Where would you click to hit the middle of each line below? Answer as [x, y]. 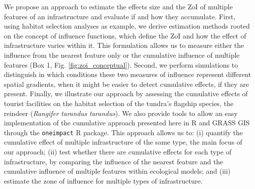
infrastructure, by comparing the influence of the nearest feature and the [113, 161]
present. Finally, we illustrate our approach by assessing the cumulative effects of [126, 94]
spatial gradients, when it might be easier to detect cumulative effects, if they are [127, 84]
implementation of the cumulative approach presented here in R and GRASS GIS [127, 123]
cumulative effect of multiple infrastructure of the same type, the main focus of [123, 142]
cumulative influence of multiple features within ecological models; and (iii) [117, 171]
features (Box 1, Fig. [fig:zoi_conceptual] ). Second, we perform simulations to [121, 64]
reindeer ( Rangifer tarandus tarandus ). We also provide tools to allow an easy [121, 113]
